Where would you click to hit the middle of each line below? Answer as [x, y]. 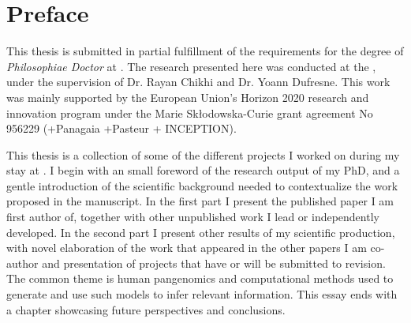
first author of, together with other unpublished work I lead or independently [193, 217]
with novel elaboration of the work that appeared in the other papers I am [187, 248]
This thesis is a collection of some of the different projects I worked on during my [203, 154]
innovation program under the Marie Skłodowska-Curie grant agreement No [190, 113]
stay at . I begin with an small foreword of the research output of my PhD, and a [203, 170]
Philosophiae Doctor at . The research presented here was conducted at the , [191, 66]
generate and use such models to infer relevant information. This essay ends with [202, 294]
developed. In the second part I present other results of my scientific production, [201, 232]
